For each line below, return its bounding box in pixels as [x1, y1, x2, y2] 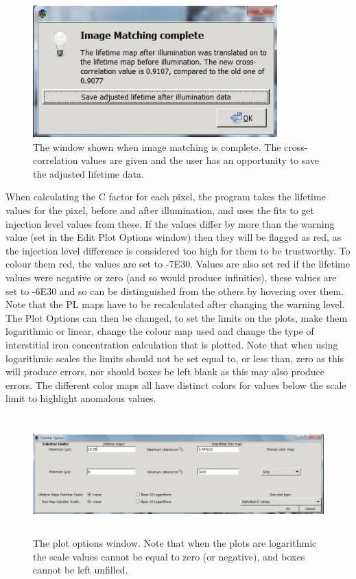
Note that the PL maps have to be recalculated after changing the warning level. [5, 297, 345, 311]
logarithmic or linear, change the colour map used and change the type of [5, 324, 314, 338]
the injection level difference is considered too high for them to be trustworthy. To [5, 243, 351, 257]
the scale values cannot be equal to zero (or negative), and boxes [33, 549, 305, 563]
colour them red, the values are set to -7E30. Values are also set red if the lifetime [5, 257, 350, 271]
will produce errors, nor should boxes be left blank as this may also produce [5, 364, 325, 379]
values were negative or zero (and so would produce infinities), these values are [5, 270, 337, 284]
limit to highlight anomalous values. [5, 391, 156, 405]
